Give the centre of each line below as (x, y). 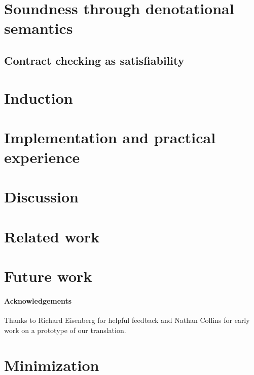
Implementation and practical (110, 137)
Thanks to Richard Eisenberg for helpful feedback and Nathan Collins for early (127, 320)
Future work (48, 276)
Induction (39, 97)
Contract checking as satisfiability (94, 60)
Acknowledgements (38, 301)
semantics (39, 28)
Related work (52, 236)
